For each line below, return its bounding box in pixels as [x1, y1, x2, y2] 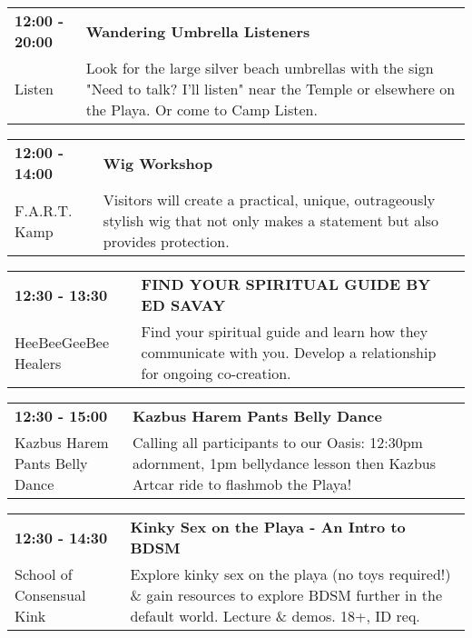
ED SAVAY [141, 294, 226, 315]
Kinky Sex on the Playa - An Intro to [130, 516, 406, 537]
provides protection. [103, 231, 230, 252]
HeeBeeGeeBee [15, 331, 110, 353]
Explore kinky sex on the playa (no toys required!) [130, 563, 451, 584]
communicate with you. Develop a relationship [141, 342, 437, 363]
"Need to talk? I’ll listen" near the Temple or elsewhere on [85, 78, 456, 99]
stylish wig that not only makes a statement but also [103, 210, 439, 231]
